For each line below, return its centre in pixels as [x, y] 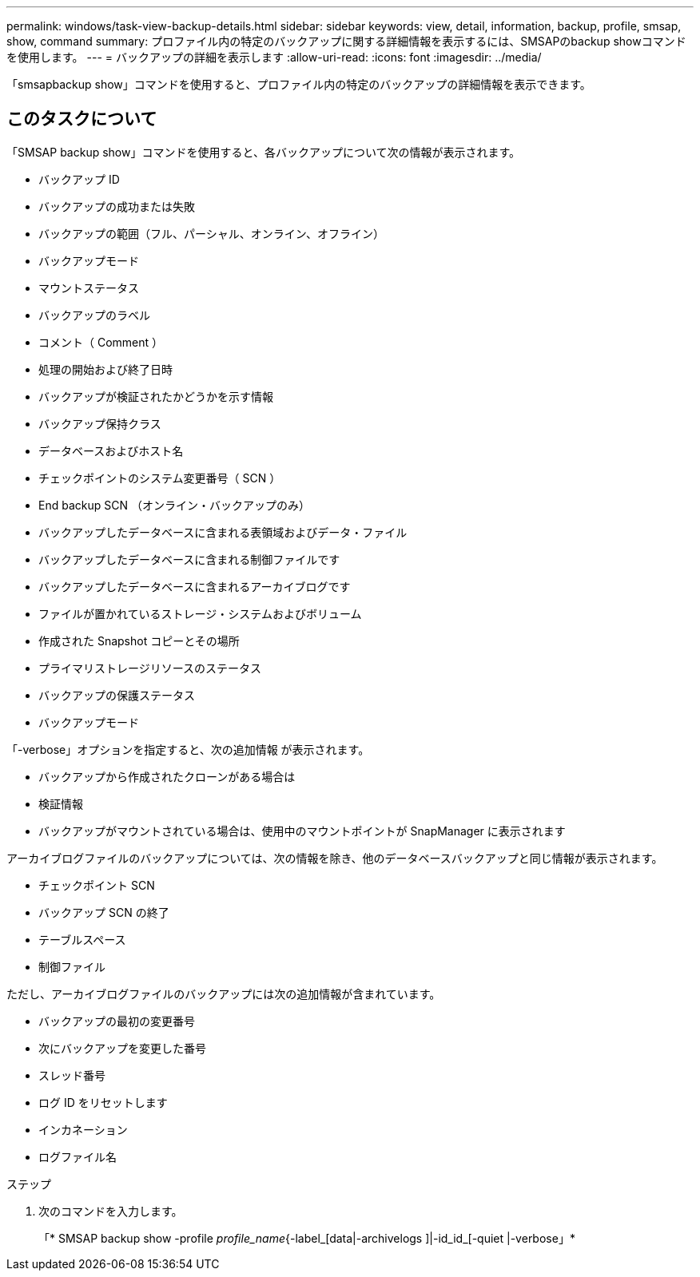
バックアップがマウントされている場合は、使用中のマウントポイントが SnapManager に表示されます [302, 831]
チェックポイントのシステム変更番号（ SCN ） [160, 478]
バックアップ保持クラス [100, 423]
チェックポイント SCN [97, 885]
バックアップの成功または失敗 [117, 206]
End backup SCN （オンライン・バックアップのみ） [174, 505]
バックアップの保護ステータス [117, 695]
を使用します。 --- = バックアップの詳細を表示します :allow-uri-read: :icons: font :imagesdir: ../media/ [274, 57]
